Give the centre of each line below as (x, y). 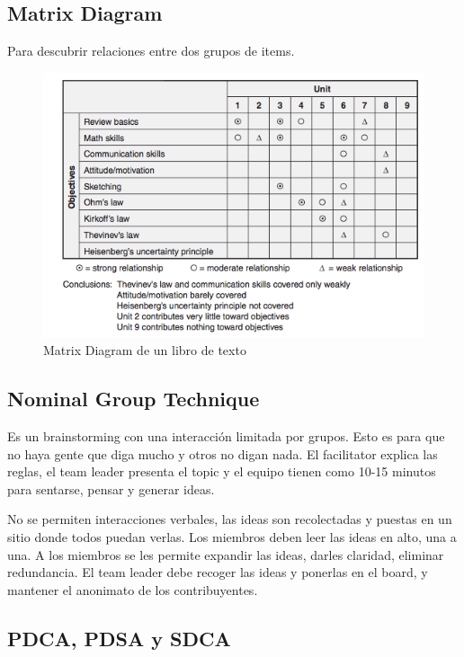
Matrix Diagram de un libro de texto (145, 350)
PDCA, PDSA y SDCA (119, 638)
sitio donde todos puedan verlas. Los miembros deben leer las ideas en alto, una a (232, 536)
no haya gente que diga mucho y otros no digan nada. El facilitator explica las (223, 453)
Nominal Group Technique (134, 399)
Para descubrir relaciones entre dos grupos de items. (151, 51)
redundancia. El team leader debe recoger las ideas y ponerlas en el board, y (218, 572)
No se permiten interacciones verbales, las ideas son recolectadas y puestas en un (230, 519)
